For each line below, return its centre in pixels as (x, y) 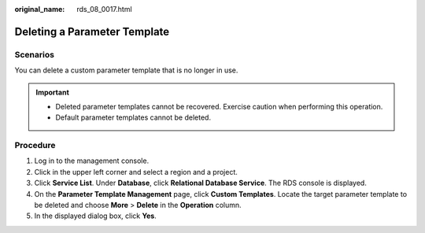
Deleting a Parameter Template (92, 31)
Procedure (35, 146)
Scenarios (35, 54)
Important (53, 92)
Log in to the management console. (92, 161)
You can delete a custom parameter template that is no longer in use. (126, 70)
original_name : (40, 9)
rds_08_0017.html (105, 9)
